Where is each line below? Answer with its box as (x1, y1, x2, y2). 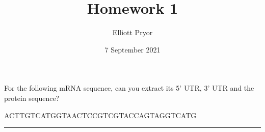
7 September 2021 (104, 44, 161, 55)
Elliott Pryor (112, 27, 153, 38)
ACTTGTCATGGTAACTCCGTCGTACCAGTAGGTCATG (4, 110, 197, 120)
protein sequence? (4, 92, 60, 103)
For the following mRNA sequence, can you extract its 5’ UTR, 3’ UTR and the (4, 83, 254, 93)
